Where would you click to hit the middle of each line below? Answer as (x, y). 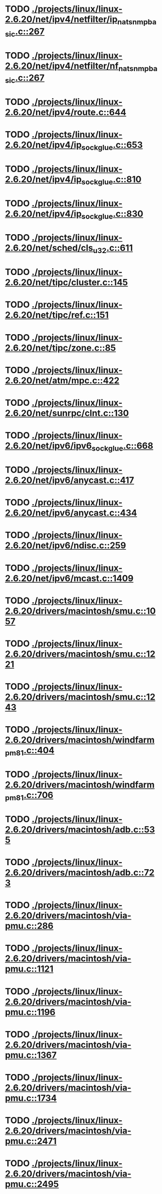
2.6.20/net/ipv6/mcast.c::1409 (69, 578)
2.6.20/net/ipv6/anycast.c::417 (70, 480)
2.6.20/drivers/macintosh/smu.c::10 (81, 611)
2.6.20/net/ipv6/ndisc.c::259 (65, 546)
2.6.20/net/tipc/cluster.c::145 (66, 283)
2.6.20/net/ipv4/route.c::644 (66, 112)
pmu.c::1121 (29, 969)
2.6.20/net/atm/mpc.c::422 (62, 380)
